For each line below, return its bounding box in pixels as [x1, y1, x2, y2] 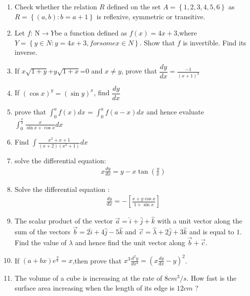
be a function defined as [54, 28, 127, 38]
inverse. [14, 47, 38, 57]
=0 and [80, 66, 103, 76]
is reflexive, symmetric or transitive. [96, 11, 206, 21]
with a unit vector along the [157, 216, 243, 226]
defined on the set [107, 1, 161, 11]
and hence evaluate [146, 107, 204, 117]
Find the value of [14, 237, 67, 248]
